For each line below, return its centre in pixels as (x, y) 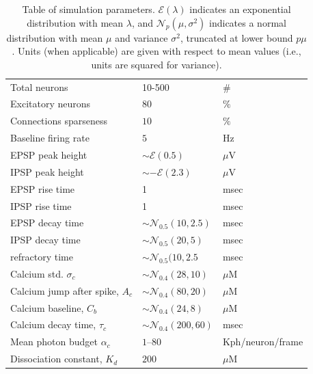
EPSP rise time (43, 188)
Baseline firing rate (50, 138)
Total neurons (39, 86)
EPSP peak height (49, 155)
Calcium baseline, (47, 307)
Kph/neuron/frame (263, 342)
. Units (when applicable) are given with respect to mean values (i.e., (156, 51)
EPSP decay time (47, 223)
